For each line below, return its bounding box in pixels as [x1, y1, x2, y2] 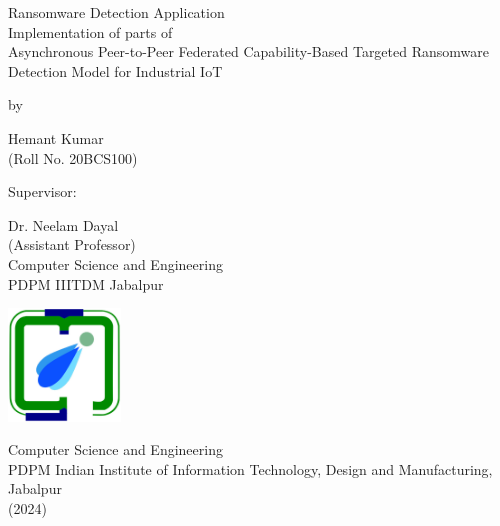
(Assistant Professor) [8, 234, 136, 255]
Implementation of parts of [8, 21, 173, 42]
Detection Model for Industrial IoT [8, 60, 223, 81]
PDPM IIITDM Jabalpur [8, 273, 164, 294]
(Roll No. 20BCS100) [8, 147, 138, 168]
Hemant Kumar [8, 127, 104, 148]
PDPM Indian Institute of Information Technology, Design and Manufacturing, [8, 458, 493, 479]
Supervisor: [8, 181, 77, 202]
